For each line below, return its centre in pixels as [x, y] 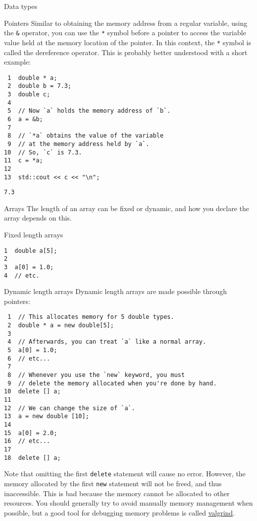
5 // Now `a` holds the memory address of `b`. [89, 111]
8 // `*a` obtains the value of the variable [86, 136]
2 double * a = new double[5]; [61, 326]
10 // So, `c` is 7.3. [43, 152]
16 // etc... [27, 441]
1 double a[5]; [31, 251]
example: [18, 62]
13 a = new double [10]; [47, 416]
